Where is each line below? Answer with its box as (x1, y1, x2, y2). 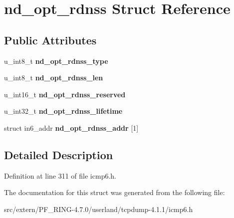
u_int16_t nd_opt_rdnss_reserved (4, 89, 126, 99)
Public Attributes (4, 32, 97, 47)
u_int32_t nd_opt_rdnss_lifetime (4, 106, 123, 116)
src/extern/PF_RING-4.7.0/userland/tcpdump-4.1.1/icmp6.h (4, 204, 193, 214)
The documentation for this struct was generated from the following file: (4, 187, 225, 198)
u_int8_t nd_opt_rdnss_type (4, 55, 108, 66)
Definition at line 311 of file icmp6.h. (4, 170, 116, 181)
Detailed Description (4, 147, 113, 162)
